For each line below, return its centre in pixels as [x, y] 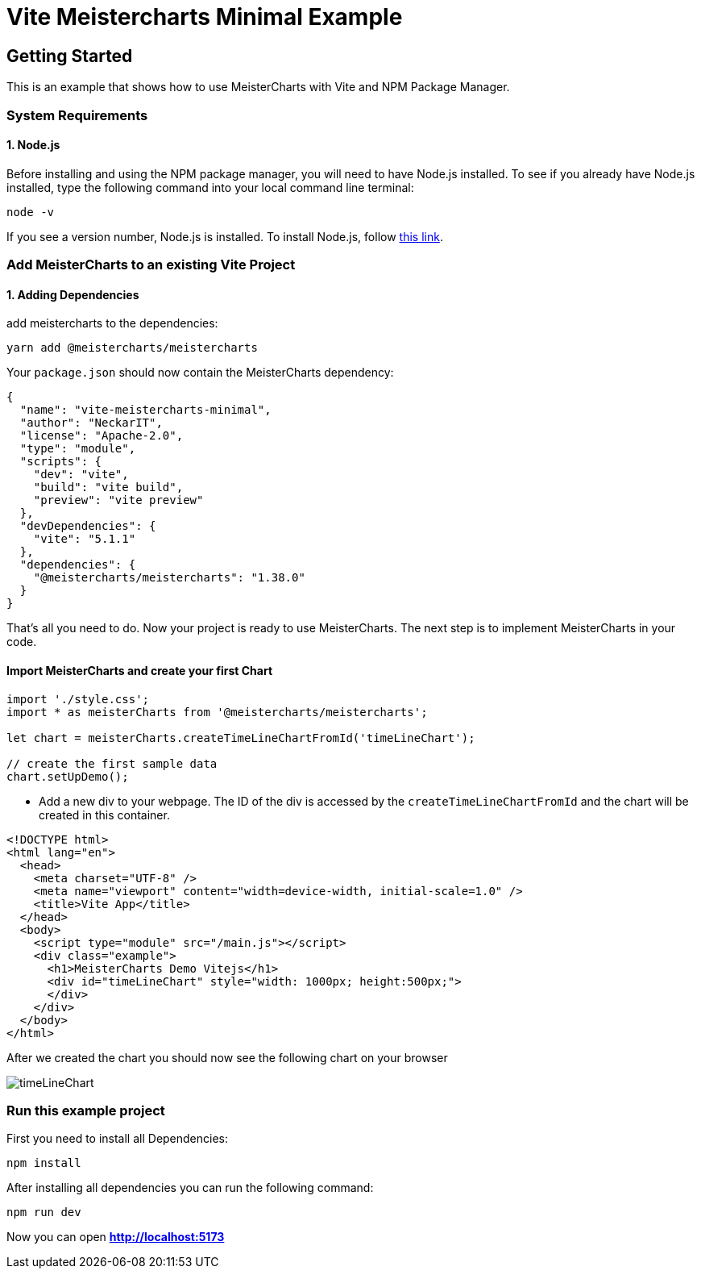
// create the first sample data [112, 763]
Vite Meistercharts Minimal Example [205, 17]
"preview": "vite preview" [118, 500]
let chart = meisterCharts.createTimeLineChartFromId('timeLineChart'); [241, 737]
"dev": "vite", [81, 475]
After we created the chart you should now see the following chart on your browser [227, 1057]
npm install [44, 1163]
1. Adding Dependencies [73, 294]
